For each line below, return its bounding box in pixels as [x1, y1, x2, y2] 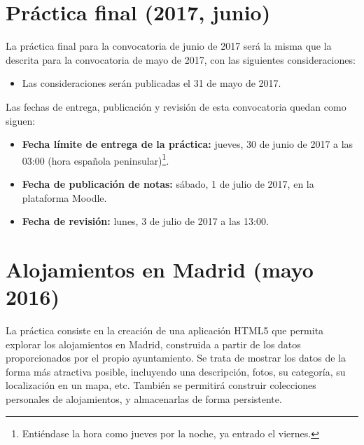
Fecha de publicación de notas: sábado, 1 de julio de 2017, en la [22, 176, 314, 191]
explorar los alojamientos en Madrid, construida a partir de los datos [6, 336, 301, 351]
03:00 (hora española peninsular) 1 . [22, 151, 169, 167]
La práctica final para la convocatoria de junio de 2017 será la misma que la [6, 39, 332, 53]
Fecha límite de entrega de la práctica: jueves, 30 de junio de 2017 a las [22, 137, 353, 151]
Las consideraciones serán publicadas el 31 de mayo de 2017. [22, 76, 281, 90]
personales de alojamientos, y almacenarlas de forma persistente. [6, 392, 282, 406]
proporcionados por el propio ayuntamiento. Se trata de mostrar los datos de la [6, 350, 346, 365]
